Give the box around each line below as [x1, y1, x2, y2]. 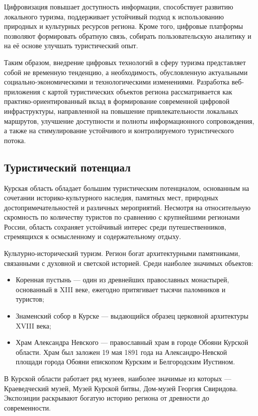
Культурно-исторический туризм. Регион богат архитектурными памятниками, [4, 248, 240, 258]
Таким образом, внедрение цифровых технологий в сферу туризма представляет [4, 57, 246, 67]
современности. [4, 402, 51, 413]
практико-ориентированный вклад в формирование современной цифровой [4, 96, 230, 106]
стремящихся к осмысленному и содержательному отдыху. [4, 231, 181, 242]
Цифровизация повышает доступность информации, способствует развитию [4, 1, 233, 11]
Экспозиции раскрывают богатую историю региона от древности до [4, 393, 209, 403]
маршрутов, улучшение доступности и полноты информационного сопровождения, [4, 115, 255, 126]
